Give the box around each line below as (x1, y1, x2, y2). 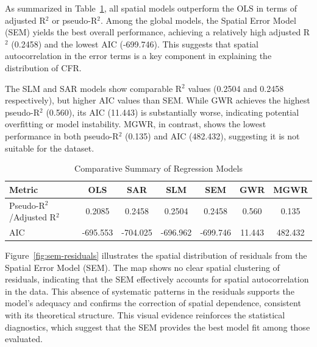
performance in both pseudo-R (5, 129, 119, 142)
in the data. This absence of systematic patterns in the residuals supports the (5, 284, 294, 297)
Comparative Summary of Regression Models (74, 162, 243, 175)
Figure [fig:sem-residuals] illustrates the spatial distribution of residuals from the (5, 249, 307, 262)
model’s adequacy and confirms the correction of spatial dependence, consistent (5, 296, 301, 309)
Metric (9, 183, 38, 195)
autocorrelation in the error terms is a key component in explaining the (5, 49, 272, 62)
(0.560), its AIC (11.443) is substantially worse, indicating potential (46, 105, 299, 118)
